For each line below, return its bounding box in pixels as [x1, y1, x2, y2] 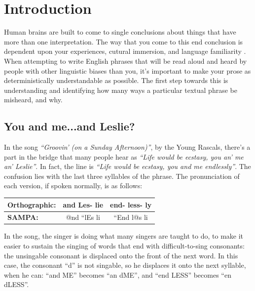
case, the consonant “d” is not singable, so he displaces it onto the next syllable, [4, 260, 246, 270]
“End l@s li [113, 212, 148, 222]
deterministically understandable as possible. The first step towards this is [4, 75, 228, 85]
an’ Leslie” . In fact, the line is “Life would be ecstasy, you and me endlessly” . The [4, 161, 251, 171]
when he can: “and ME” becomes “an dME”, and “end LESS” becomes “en [4, 269, 231, 280]
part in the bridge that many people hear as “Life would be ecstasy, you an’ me [4, 151, 244, 162]
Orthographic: [7, 199, 56, 209]
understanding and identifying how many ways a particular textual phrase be [4, 84, 237, 95]
